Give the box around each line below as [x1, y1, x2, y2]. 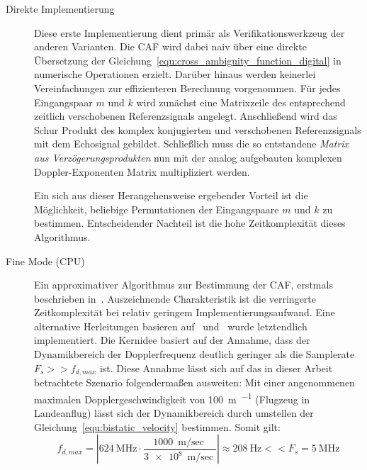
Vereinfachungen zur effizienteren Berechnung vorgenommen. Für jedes [34, 80, 341, 95]
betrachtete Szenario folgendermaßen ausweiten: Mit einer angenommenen [34, 375, 355, 390]
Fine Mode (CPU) [6, 253, 85, 268]
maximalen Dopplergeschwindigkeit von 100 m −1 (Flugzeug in [34, 389, 310, 406]
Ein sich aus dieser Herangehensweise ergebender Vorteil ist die [34, 188, 308, 203]
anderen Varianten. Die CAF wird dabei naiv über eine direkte [34, 39, 307, 54]
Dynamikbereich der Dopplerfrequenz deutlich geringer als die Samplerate [34, 347, 355, 362]
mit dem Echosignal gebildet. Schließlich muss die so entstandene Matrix [34, 136, 349, 151]
